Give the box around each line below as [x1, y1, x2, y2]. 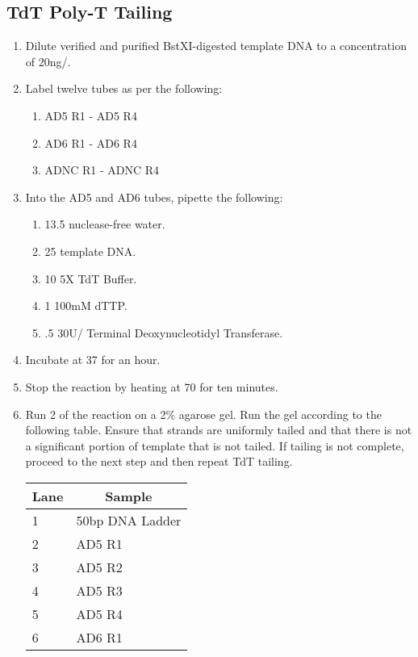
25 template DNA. [44, 242, 136, 259]
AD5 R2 [76, 557, 123, 576]
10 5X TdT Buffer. [44, 270, 137, 287]
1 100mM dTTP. [44, 297, 127, 314]
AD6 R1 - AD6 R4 [44, 134, 137, 151]
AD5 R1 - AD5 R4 [44, 107, 137, 123]
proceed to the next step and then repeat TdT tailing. [25, 453, 293, 470]
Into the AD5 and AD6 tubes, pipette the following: [25, 188, 283, 205]
